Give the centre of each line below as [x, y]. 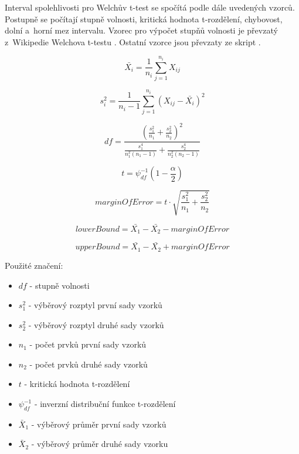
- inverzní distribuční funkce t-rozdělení [105, 404]
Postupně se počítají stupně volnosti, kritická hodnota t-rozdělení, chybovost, [144, 19]
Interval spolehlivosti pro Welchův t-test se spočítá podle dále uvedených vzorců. [150, 7]
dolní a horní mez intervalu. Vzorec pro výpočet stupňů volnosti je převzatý [141, 30]
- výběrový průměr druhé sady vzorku [100, 444]
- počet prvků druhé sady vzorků [89, 364]
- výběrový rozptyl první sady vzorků [95, 305]
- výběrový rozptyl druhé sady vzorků [96, 324]
